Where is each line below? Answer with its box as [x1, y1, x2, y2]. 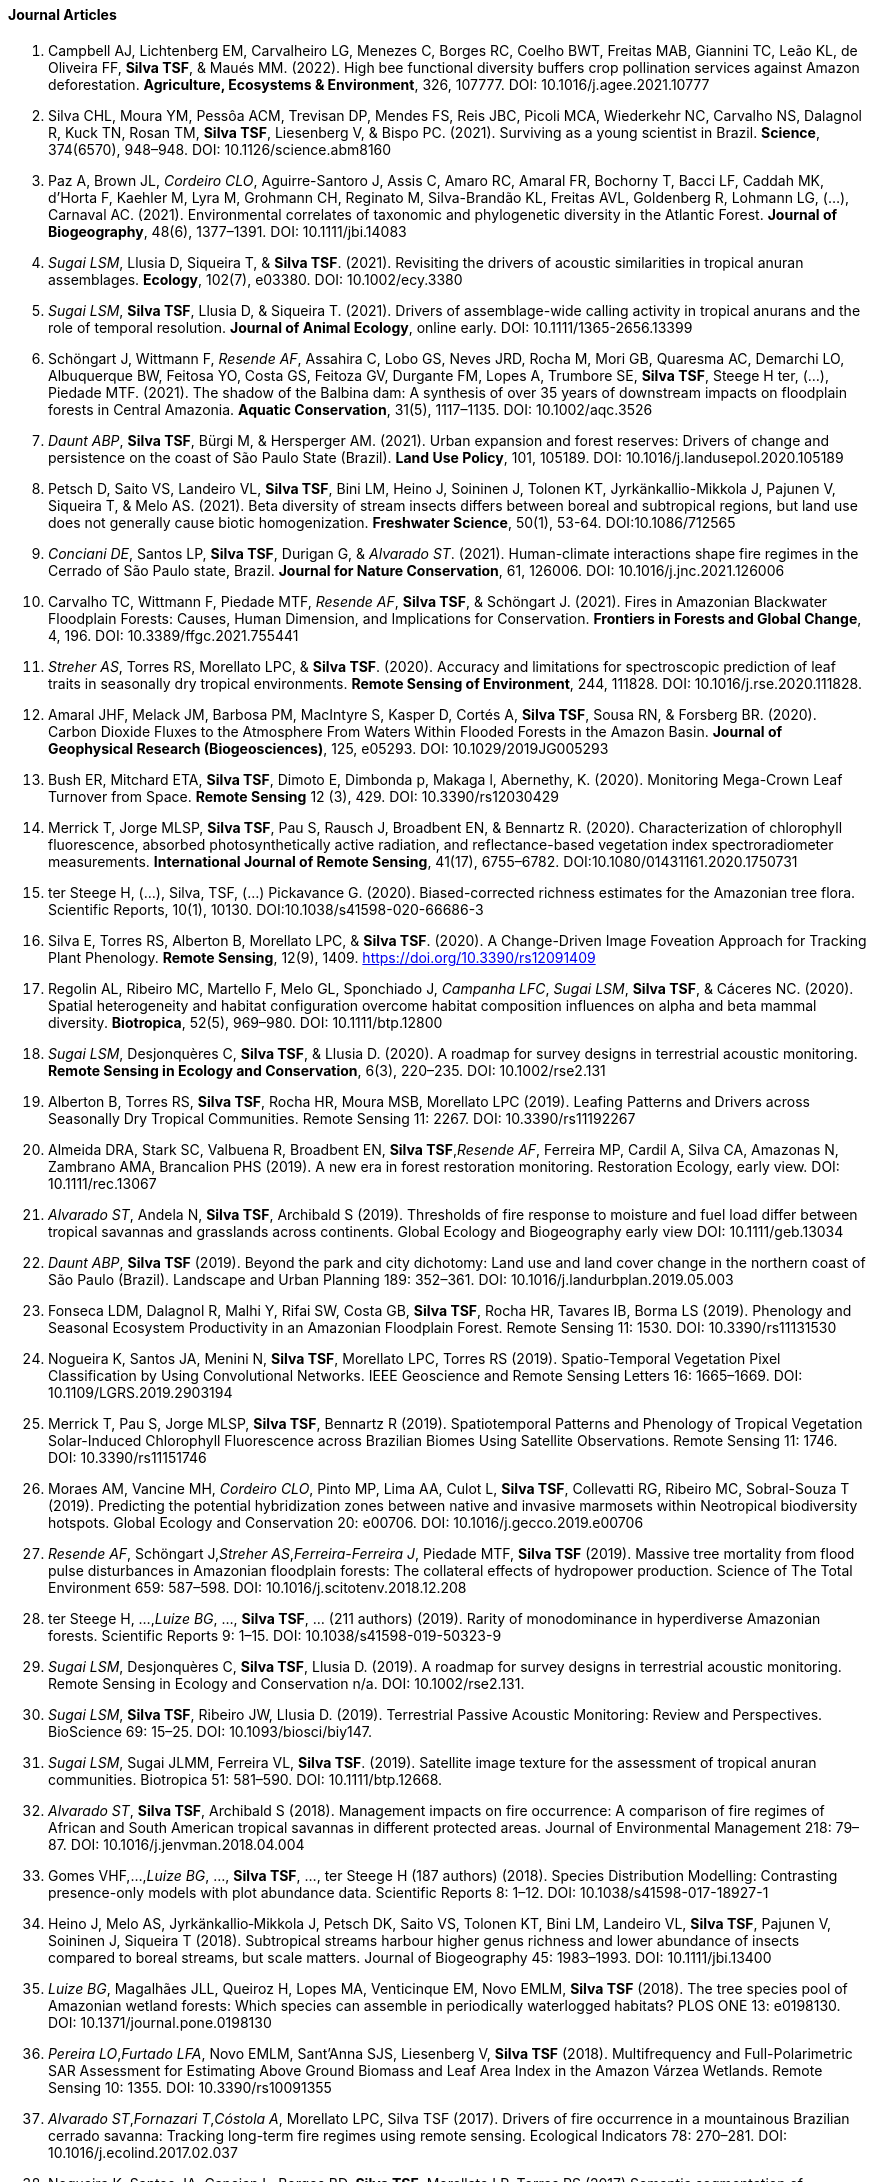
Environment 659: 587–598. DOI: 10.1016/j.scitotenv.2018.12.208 [48, 1578, 467, 1596]
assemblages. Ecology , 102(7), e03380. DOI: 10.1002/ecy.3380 [48, 270, 463, 288]
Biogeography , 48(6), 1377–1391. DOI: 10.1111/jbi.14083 [48, 222, 407, 240]
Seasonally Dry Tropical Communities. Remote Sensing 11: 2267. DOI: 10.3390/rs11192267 [48, 1109, 636, 1127]
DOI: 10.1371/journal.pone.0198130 [48, 2013, 272, 2031]
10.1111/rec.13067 [48, 1174, 157, 1192]
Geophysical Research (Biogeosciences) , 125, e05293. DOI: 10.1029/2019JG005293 [48, 739, 609, 757]
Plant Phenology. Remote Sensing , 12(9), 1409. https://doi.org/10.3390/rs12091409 [48, 948, 596, 966]
